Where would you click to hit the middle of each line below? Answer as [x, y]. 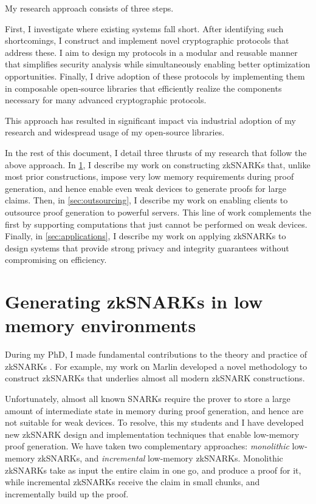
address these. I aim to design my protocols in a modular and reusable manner [151, 52]
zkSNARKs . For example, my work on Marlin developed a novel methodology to [156, 366]
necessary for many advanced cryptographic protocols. [106, 100]
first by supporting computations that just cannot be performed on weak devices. [156, 224]
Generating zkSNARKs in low [134, 301]
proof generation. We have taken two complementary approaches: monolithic [147, 446]
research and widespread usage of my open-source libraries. [115, 132]
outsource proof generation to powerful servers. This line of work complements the [158, 212]
